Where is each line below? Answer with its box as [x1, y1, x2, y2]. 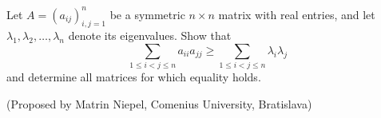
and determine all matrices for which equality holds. [6, 69, 261, 85]
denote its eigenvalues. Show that [68, 27, 232, 44]
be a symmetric [109, 6, 185, 22]
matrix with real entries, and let [218, 6, 375, 22]
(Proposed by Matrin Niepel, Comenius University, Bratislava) [6, 95, 312, 112]
